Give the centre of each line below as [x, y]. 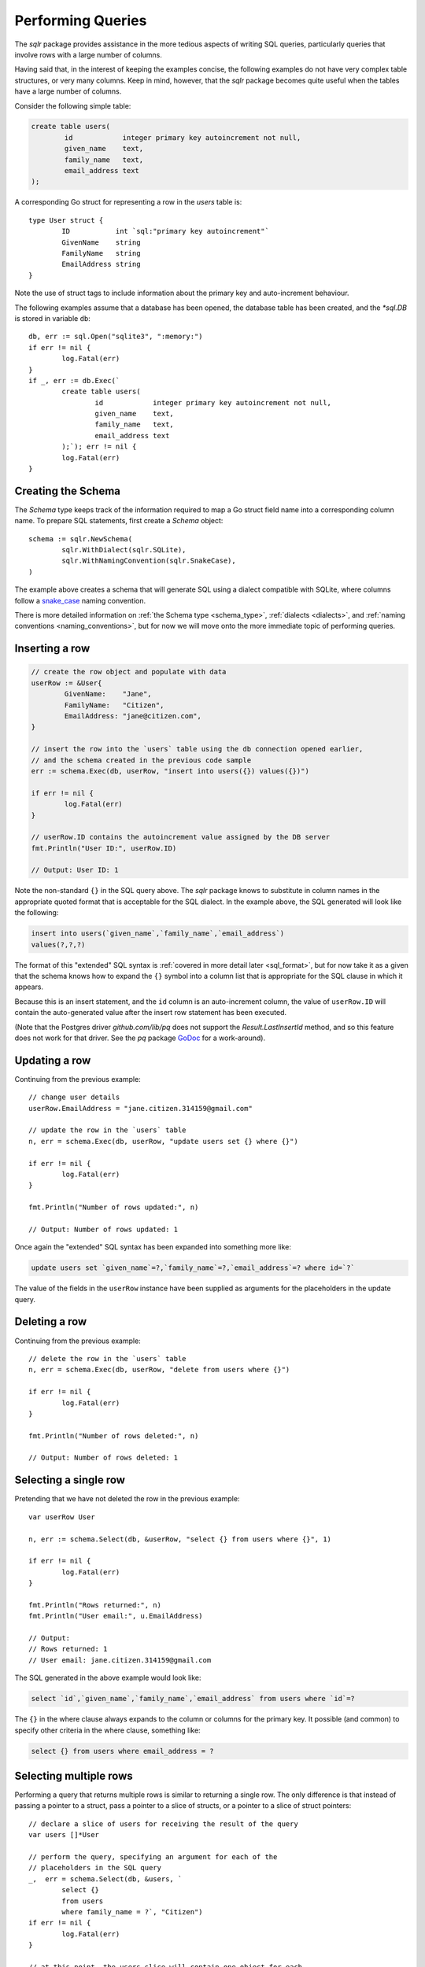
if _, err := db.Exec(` [74, 380]
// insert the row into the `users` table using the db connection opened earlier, [197, 749]
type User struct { [66, 220]
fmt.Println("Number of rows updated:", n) [114, 1207]
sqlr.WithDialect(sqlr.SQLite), [124, 550]
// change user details [74, 1097]
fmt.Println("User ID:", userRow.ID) [104, 848]
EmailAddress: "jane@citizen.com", [133, 716]
